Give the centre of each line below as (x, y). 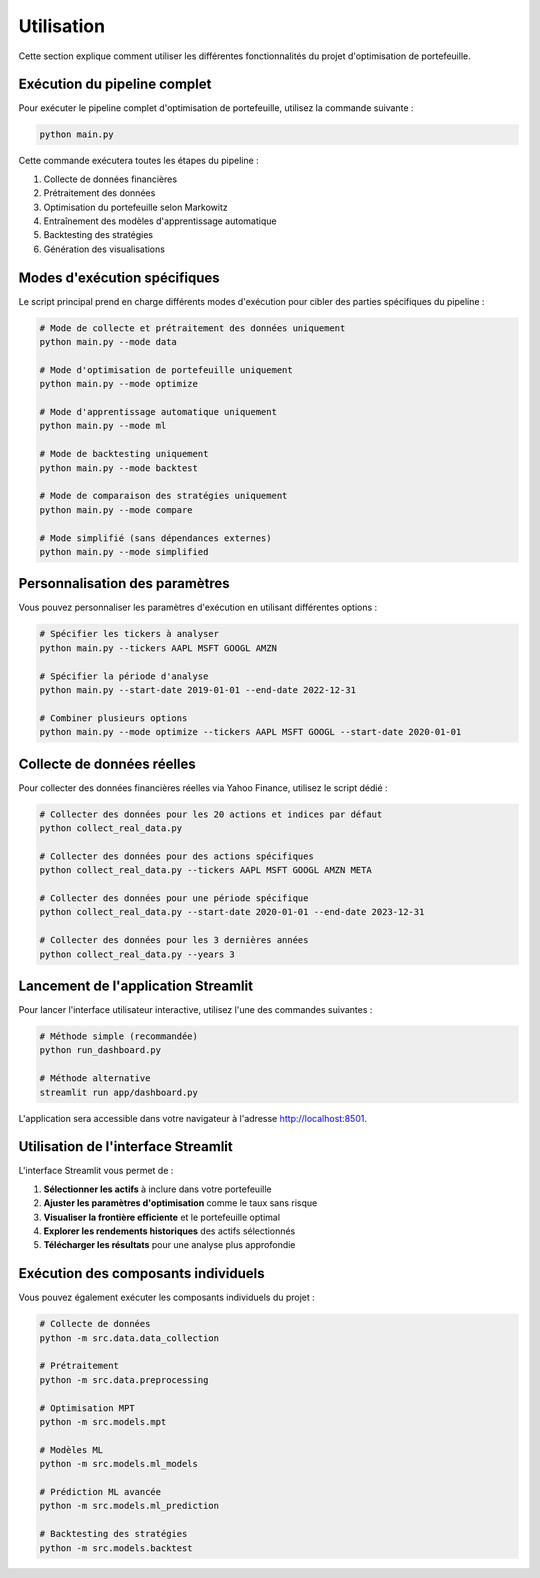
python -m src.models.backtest (116, 1548)
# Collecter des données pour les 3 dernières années (174, 940)
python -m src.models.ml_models (119, 1464)
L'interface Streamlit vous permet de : (96, 1171)
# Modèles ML (71, 1449)
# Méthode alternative (95, 1078)
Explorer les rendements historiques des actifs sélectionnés (169, 1231)
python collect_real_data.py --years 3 (137, 954)
